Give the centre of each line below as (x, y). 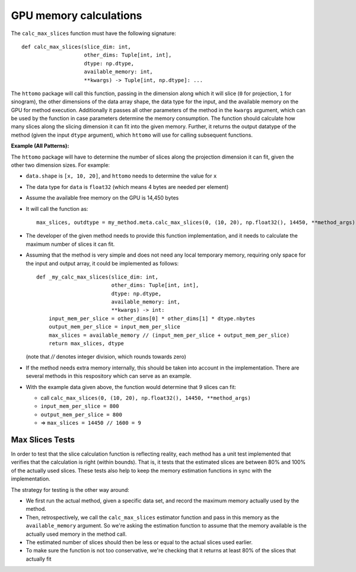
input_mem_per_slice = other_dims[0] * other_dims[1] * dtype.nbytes (152, 318)
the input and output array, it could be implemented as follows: (102, 263)
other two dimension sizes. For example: (60, 165)
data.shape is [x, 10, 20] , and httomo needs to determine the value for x (121, 176)
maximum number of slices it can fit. (70, 244)
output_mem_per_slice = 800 (82, 415)
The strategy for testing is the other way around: (70, 489)
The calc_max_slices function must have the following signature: (93, 33)
